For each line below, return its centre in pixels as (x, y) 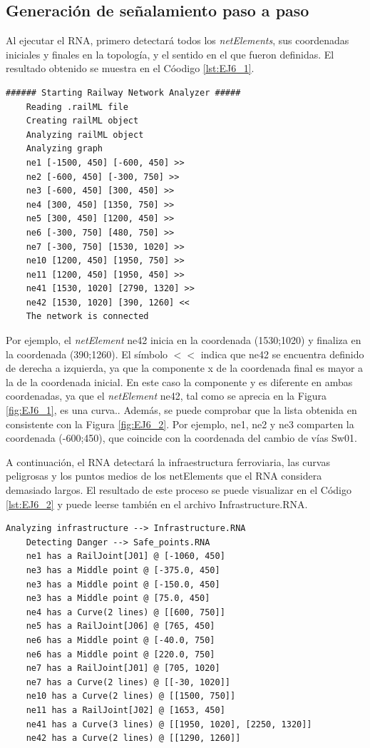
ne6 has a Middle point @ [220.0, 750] (120, 654)
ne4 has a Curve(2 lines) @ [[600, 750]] (125, 612)
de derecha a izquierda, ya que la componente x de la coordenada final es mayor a (185, 368)
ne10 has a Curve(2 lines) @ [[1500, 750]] (131, 696)
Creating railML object (82, 121)
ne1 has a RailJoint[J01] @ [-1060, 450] (125, 556)
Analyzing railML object (85, 135)
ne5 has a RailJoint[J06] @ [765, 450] (120, 626)
